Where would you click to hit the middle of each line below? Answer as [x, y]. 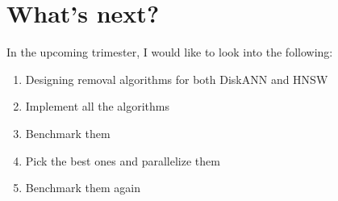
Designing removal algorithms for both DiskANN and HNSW [177, 79]
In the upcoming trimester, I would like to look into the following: [170, 52]
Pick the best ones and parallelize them [123, 160]
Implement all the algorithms [98, 106]
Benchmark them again [83, 188]
